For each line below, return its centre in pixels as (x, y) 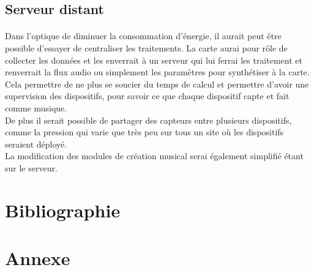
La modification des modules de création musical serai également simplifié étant (154, 156)
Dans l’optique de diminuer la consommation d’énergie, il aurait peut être (143, 36)
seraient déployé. (36, 144)
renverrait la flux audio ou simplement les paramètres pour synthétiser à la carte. (157, 72)
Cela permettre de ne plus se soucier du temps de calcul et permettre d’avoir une (157, 84)
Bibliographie (63, 210)
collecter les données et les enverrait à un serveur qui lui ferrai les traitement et (154, 60)
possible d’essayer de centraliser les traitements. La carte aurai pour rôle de (146, 47)
